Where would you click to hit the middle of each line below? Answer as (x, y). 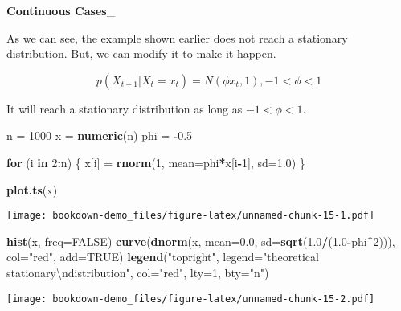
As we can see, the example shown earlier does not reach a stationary (177, 37)
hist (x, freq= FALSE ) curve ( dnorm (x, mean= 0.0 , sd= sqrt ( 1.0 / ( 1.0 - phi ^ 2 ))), (201, 241)
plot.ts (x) (32, 189)
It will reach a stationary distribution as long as (125, 108)
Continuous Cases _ (61, 10)
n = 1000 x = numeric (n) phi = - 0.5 (100, 135)
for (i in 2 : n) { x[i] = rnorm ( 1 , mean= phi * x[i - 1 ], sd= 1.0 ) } (156, 162)
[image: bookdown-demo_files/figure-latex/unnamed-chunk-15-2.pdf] (191, 299)
